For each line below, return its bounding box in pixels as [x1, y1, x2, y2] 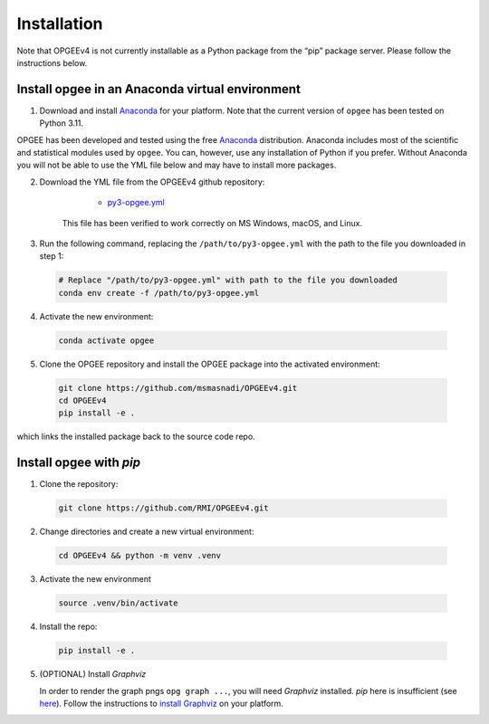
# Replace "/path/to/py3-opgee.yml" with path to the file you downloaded [58, 275, 398, 285]
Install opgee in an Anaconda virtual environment [16, 81, 301, 97]
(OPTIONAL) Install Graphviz [39, 669, 147, 680]
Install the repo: [39, 621, 98, 633]
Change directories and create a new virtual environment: [39, 526, 254, 538]
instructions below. [16, 57, 88, 68]
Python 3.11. [39, 118, 84, 129]
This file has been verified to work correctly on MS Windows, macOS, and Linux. [62, 217, 362, 228]
